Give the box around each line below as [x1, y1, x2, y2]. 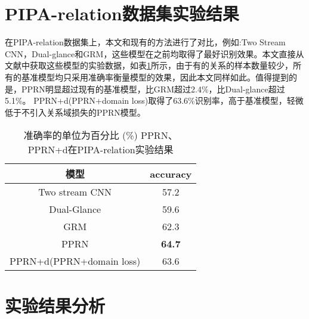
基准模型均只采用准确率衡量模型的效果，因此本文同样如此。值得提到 [21, 70, 289, 83]
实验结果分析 [5, 293, 106, 318]
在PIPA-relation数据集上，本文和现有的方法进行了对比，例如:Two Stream [5, 36, 286, 48]
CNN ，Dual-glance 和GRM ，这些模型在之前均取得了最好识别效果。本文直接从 [5, 47, 304, 60]
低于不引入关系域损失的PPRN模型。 [5, 106, 146, 118]
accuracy [150, 166, 192, 181]
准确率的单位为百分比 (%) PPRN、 [23, 128, 178, 143]
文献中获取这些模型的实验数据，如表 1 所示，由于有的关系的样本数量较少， [5, 59, 293, 72]
